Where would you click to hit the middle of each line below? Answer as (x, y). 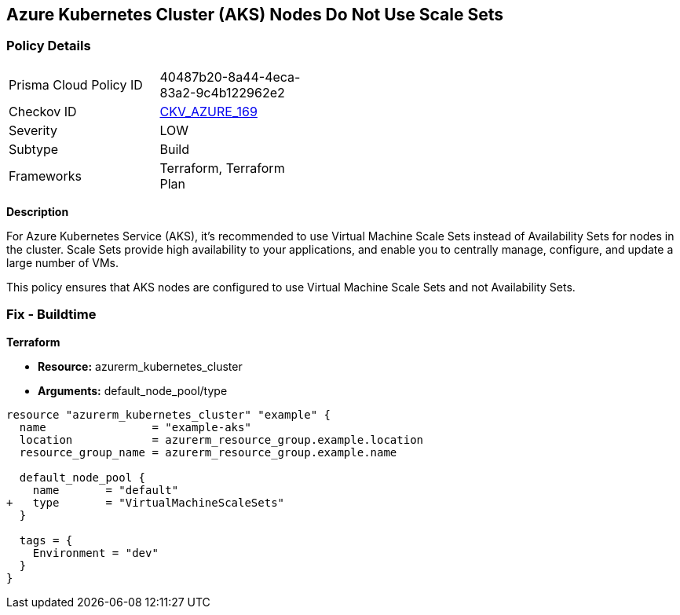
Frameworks (45, 176)
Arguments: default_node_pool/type (133, 390)
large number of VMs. (62, 262)
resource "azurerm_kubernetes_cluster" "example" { (169, 414)
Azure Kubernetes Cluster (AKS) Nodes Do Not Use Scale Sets (255, 15)
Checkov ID (43, 111)
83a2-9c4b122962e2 (222, 92)
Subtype (34, 149)
